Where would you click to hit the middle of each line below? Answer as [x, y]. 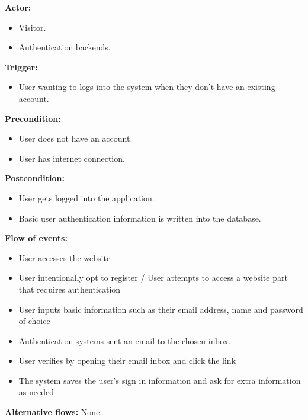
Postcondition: [35, 178]
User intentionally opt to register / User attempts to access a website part [153, 278]
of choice [34, 321]
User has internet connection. [72, 158]
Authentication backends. [65, 47]
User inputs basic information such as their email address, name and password [161, 309]
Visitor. [32, 27]
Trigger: [21, 67]
